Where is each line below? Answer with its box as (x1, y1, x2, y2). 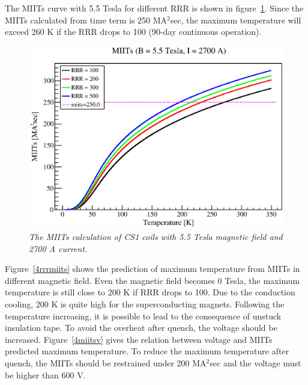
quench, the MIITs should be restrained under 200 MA (5, 356, 207, 369)
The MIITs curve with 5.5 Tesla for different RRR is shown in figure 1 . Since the (5, 2, 304, 14)
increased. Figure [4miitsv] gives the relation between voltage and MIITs (5, 333, 273, 345)
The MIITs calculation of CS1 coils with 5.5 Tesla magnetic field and (29, 230, 283, 243)
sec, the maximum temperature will (170, 13, 301, 26)
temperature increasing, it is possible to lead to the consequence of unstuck (5, 309, 282, 322)
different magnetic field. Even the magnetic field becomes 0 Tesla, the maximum (5, 274, 300, 286)
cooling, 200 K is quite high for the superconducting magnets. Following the (5, 298, 285, 310)
